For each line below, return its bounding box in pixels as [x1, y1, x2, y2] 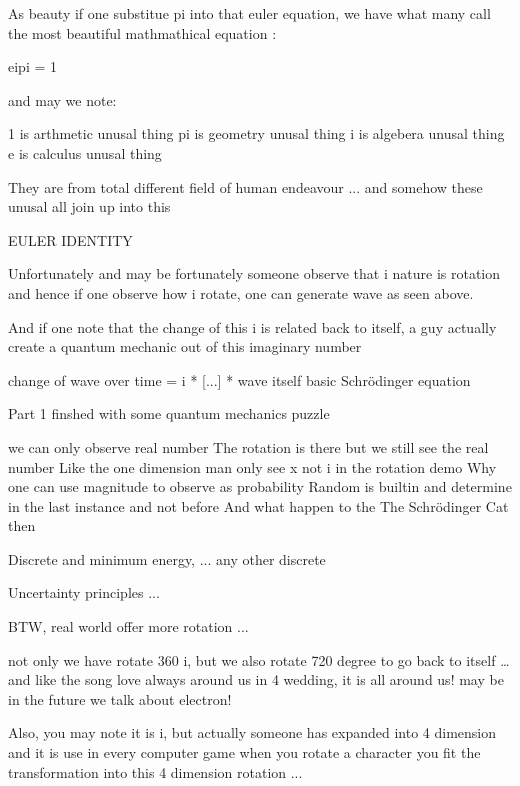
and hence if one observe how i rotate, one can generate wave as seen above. [8, 282, 474, 303]
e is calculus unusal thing [8, 142, 162, 163]
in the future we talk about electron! [8, 688, 232, 709]
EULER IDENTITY [8, 229, 133, 250]
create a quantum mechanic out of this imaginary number [8, 336, 362, 357]
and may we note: [8, 89, 117, 110]
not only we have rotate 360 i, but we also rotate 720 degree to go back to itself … [8, 649, 510, 670]
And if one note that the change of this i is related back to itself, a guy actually [8, 316, 497, 337]
